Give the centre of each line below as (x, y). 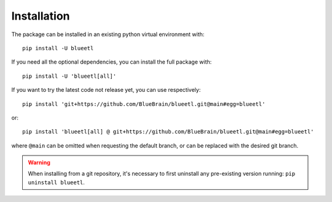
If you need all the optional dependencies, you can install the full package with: (112, 62)
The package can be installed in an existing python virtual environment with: (108, 34)
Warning (39, 163)
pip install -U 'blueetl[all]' (69, 76)
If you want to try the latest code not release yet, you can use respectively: (106, 90)
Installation (41, 16)
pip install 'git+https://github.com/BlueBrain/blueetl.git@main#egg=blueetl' (144, 104)
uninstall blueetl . (57, 182)
